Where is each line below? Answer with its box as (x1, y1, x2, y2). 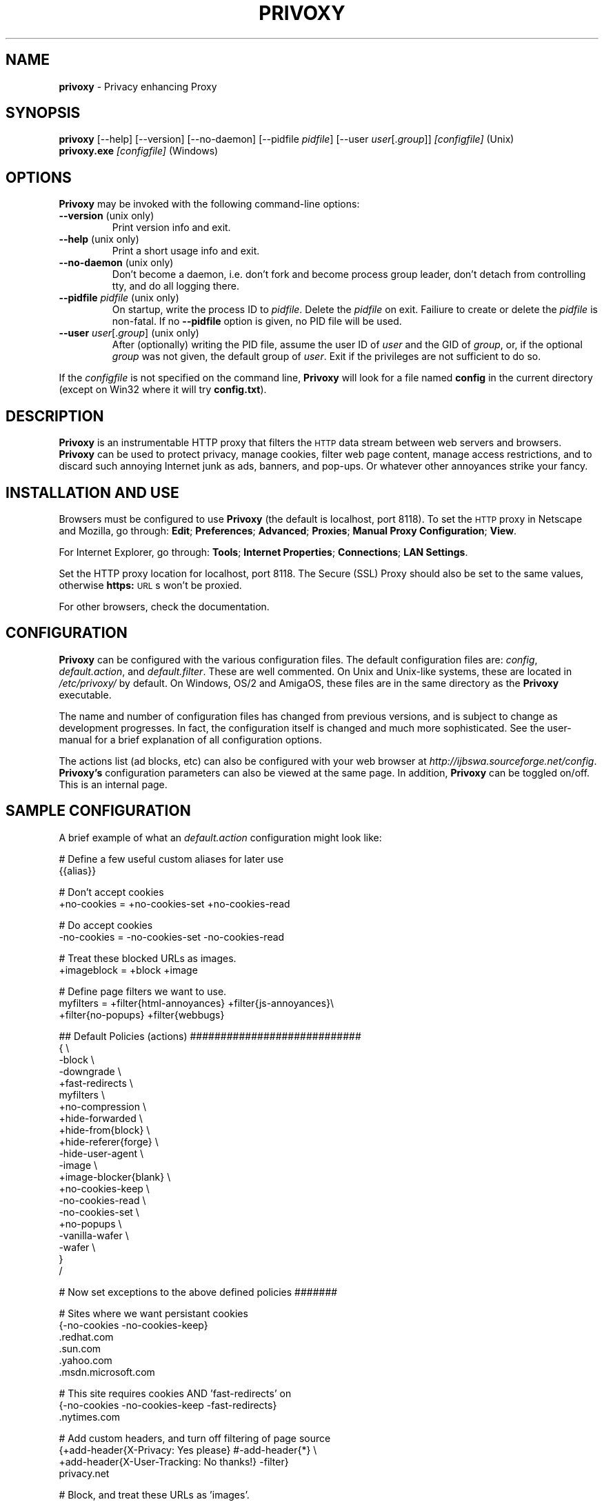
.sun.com (59, 1342, 101, 1354)
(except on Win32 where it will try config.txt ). (59, 383, 267, 396)
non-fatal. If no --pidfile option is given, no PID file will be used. (112, 315, 402, 328)
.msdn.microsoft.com (59, 1365, 155, 1378)
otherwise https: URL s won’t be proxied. (59, 579, 242, 591)
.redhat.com (59, 1330, 114, 1343)
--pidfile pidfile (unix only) (59, 292, 179, 304)
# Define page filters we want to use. (59, 985, 227, 997)
